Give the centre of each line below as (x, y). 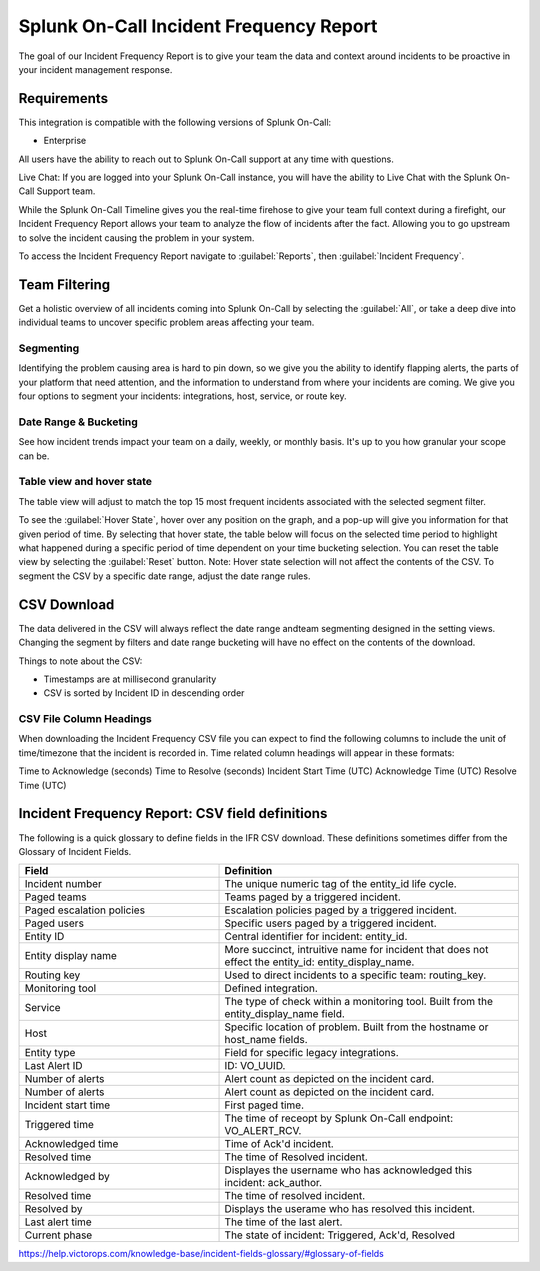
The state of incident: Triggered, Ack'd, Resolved (339, 1235)
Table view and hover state (85, 482)
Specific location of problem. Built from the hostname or (356, 1027)
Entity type (50, 1053)
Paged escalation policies (84, 910)
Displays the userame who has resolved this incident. (349, 1209)
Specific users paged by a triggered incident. (330, 923)
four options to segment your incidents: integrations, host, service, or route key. (182, 396)
